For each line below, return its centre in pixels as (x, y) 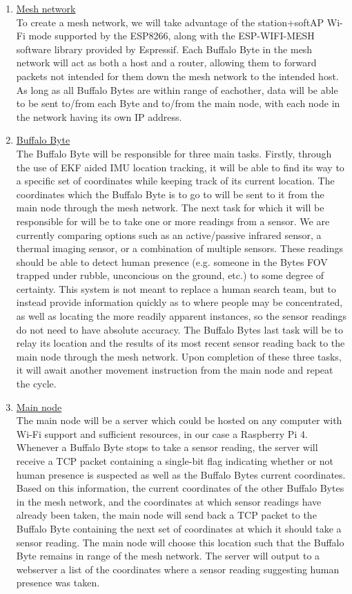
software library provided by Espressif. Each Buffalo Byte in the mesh (164, 49)
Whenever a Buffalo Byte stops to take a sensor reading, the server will (167, 447)
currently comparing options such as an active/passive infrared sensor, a (169, 234)
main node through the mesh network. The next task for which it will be (170, 208)
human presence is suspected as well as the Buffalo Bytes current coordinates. (181, 474)
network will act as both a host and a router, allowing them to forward (166, 63)
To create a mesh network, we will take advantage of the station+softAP (170, 22)
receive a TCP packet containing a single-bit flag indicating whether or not (175, 461)
